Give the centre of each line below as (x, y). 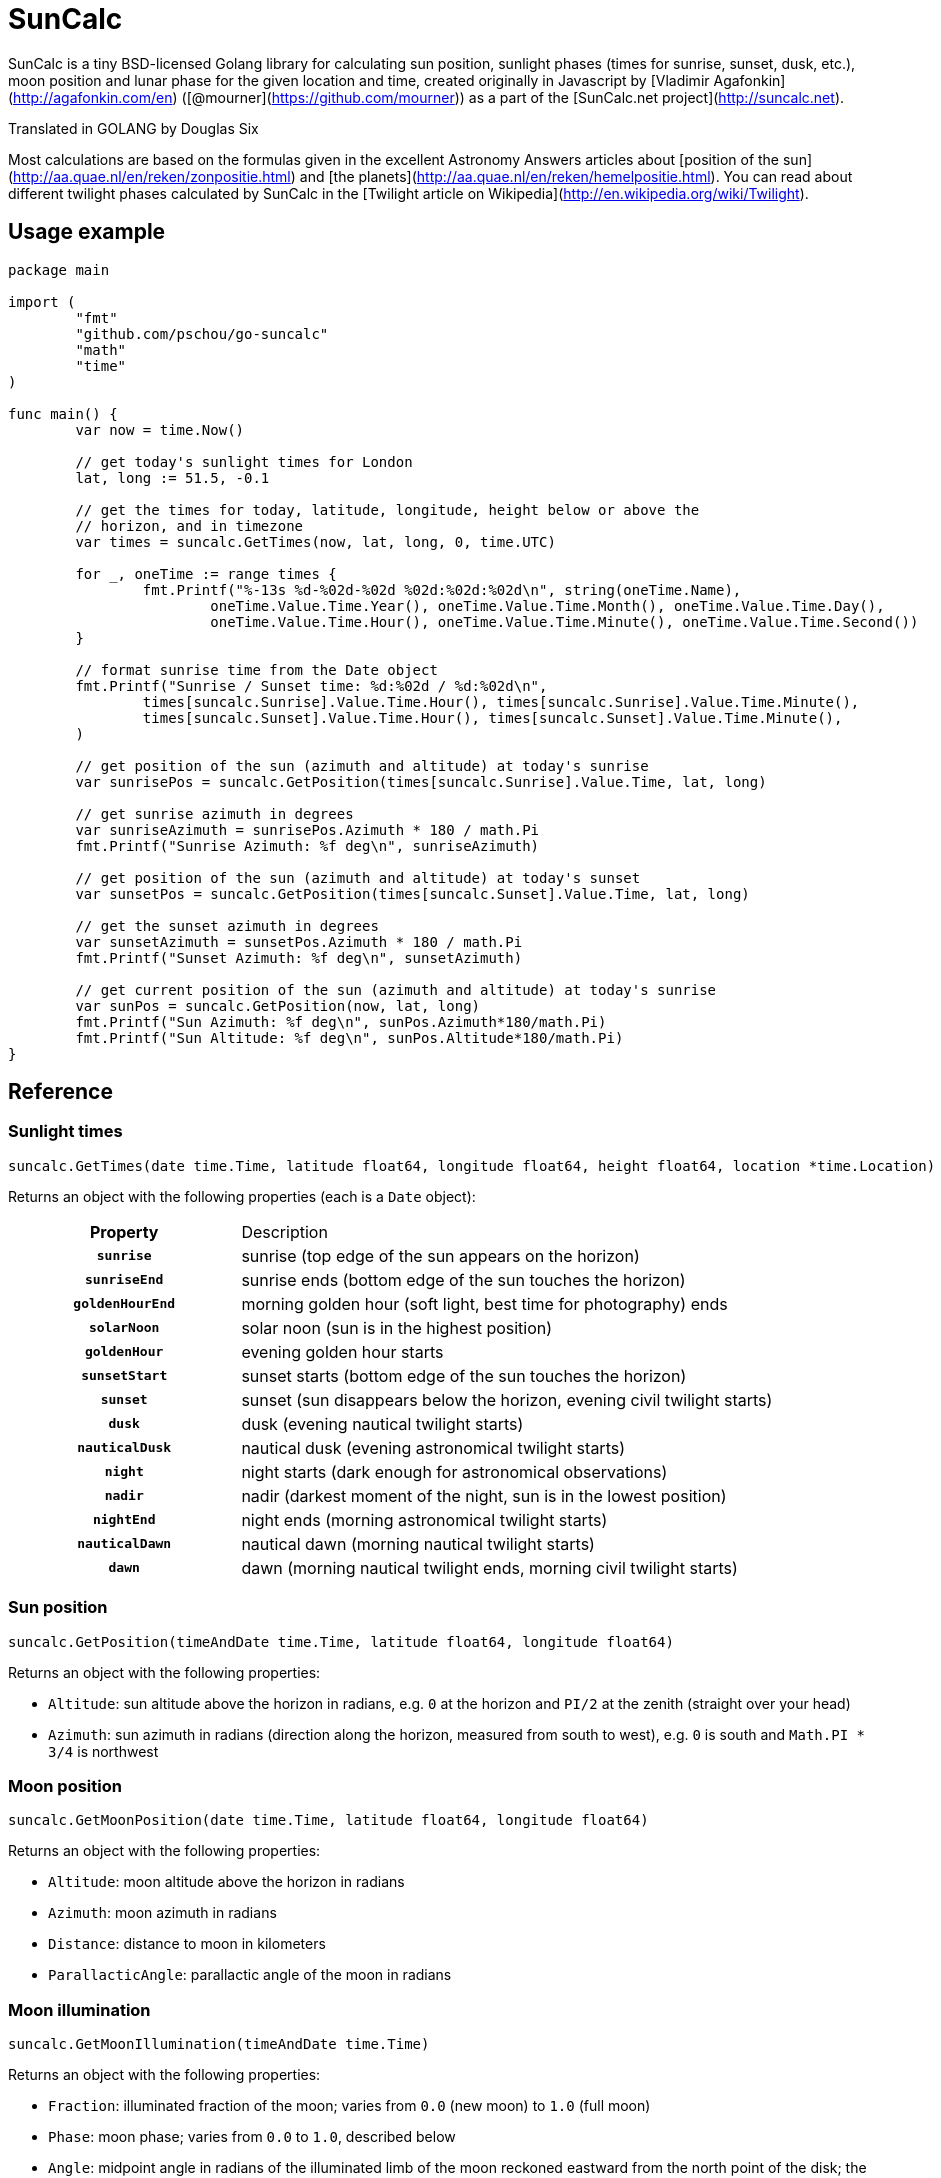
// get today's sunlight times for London (244, 461)
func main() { (63, 413)
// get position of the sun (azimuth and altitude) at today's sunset (358, 877)
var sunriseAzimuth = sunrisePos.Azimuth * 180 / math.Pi (307, 829)
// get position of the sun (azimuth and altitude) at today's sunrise (362, 765)
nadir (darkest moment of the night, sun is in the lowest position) (484, 1495)
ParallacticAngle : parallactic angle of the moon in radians (250, 1975)
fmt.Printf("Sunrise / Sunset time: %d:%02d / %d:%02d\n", (311, 685)
